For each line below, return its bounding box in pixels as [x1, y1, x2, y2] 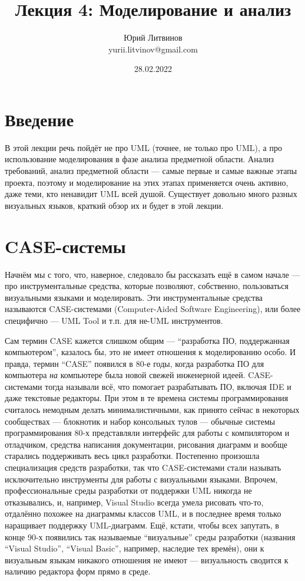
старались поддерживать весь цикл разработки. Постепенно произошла [5, 449, 260, 462]
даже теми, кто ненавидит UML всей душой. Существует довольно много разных [5, 188, 297, 200]
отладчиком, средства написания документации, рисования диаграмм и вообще [5, 438, 287, 450]
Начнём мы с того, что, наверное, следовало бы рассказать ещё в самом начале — [5, 268, 300, 280]
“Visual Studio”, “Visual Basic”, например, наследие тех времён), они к [5, 542, 264, 554]
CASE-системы [5, 234, 126, 258]
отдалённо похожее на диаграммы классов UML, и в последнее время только [5, 507, 281, 520]
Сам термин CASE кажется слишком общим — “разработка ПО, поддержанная [5, 334, 290, 346]
